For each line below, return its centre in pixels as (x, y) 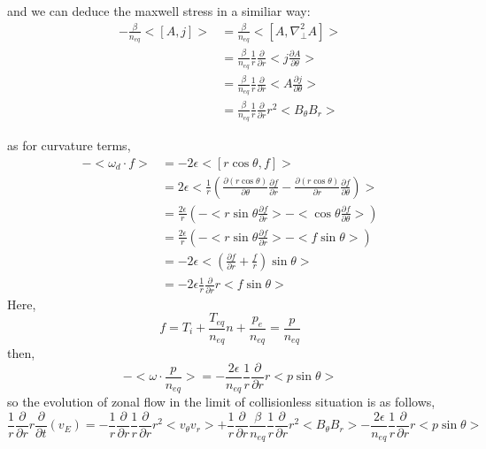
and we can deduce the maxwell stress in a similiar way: (159, 11)
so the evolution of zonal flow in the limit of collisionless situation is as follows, (221, 402)
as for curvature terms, (69, 145)
